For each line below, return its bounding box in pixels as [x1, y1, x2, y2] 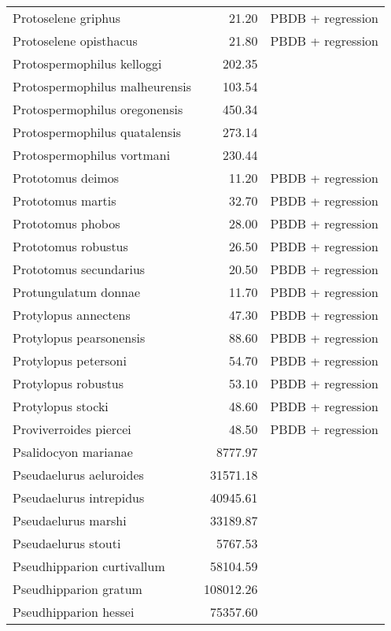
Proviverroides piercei [13, 420, 131, 438]
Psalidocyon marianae [13, 443, 133, 461]
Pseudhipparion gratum [13, 580, 142, 598]
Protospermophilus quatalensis [13, 123, 182, 141]
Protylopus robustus [13, 374, 124, 392]
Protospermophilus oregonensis [13, 100, 183, 118]
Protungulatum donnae [13, 283, 141, 301]
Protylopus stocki [13, 397, 109, 415]
